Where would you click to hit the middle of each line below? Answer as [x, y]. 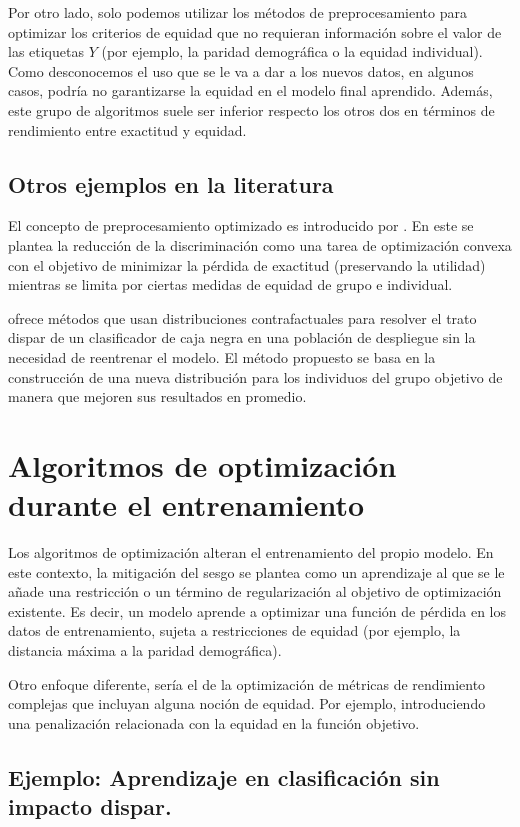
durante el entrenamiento [186, 504]
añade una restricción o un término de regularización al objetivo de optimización [255, 591]
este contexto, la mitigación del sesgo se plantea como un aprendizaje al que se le [256, 571]
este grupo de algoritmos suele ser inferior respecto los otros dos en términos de [251, 109]
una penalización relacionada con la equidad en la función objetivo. [214, 722]
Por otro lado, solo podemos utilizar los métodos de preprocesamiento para [237, 12]
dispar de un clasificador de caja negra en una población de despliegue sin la [242, 337]
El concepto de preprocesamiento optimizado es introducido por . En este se [241, 225]
